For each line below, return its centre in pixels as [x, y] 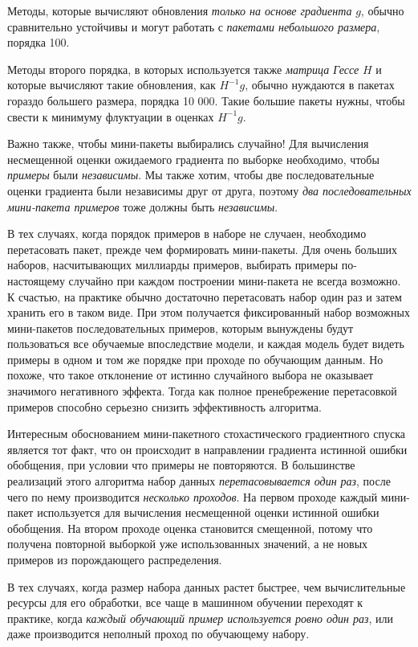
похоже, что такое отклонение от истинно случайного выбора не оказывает [191, 375]
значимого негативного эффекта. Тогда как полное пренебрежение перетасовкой [202, 391]
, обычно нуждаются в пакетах [320, 85]
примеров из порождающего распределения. [115, 559]
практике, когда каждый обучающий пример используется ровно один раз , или [200, 618]
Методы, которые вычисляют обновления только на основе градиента [180, 10]
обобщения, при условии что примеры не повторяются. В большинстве [181, 465]
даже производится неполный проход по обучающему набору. [158, 634]
